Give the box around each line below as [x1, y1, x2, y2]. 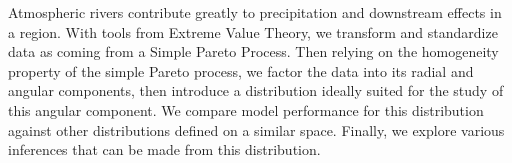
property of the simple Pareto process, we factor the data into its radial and [8, 60, 474, 81]
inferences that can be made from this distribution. [8, 139, 321, 160]
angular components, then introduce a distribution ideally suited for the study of [8, 80, 504, 101]
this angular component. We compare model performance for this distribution [8, 99, 484, 120]
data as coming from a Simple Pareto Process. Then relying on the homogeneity [8, 41, 499, 62]
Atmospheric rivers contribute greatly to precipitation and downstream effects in [8, 2, 502, 22]
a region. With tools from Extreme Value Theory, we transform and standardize [8, 21, 498, 42]
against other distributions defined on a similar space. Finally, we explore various [8, 119, 505, 140]
